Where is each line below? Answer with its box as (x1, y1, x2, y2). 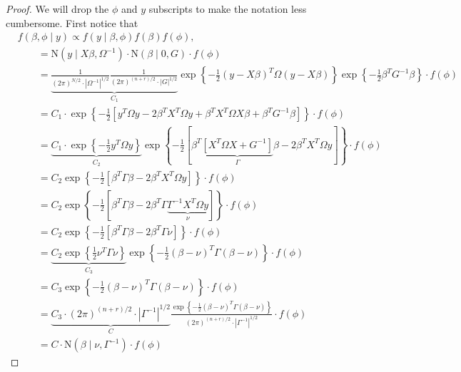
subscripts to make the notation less (148, 1, 307, 16)
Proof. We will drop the (6, 1, 109, 16)
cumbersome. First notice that (6, 15, 138, 30)
